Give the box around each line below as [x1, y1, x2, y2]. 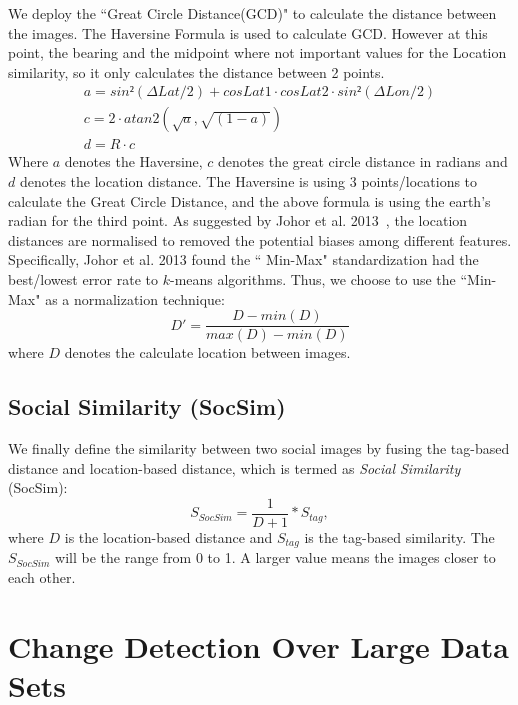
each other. [8, 566, 76, 587]
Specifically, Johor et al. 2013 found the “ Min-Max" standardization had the [8, 249, 479, 270]
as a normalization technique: [45, 288, 225, 309]
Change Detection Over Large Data [8, 625, 509, 666]
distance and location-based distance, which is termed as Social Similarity [8, 457, 461, 478]
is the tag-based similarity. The [304, 526, 495, 547]
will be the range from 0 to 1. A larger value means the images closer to [55, 547, 496, 568]
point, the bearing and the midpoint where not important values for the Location [8, 42, 507, 63]
